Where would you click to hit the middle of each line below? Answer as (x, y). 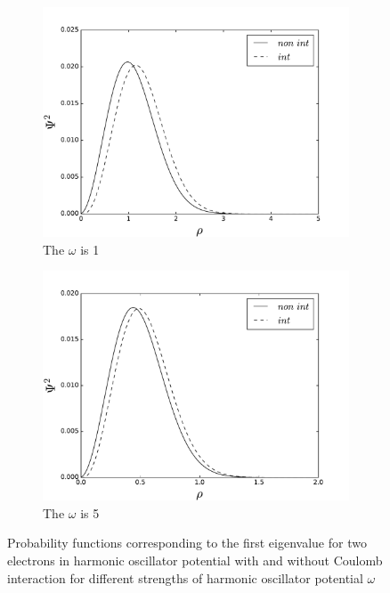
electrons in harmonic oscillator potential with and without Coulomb (195, 560)
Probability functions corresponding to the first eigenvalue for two (187, 543)
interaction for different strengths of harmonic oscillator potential (185, 577)
